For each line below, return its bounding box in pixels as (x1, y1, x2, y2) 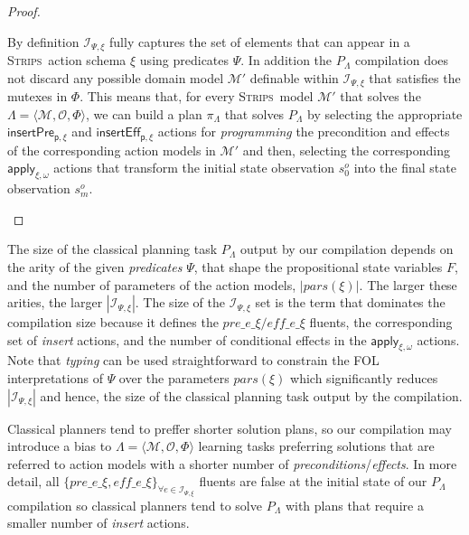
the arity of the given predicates (7, 257, 183, 276)
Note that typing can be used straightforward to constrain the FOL (7, 351, 380, 370)
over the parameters (118, 369, 230, 388)
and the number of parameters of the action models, (7, 275, 296, 294)
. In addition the (240, 51, 333, 70)
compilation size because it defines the (7, 313, 219, 332)
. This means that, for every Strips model (80, 87, 314, 106)
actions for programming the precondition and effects (157, 122, 450, 141)
